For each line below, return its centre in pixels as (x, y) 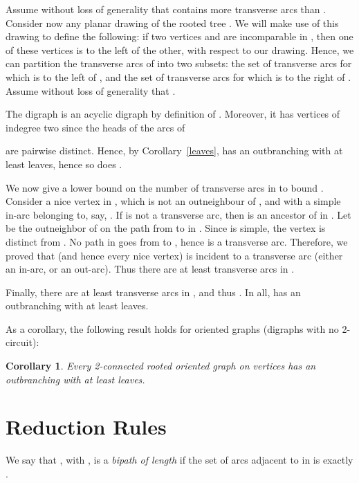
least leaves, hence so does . (64, 164)
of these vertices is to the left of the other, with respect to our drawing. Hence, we (180, 49)
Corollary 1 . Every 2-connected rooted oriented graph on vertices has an (161, 366)
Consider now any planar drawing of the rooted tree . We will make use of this (172, 22)
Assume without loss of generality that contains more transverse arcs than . (166, 9)
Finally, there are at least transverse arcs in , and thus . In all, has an (153, 292)
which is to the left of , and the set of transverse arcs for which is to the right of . (178, 76)
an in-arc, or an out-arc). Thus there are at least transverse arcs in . (150, 269)
